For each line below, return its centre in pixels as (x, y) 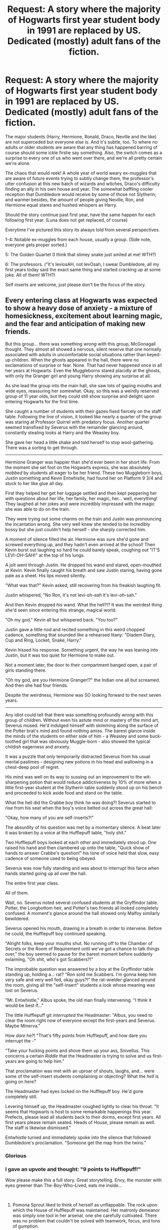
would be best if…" (24, 1005)
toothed (13, 741)
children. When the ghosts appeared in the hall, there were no (75, 360)
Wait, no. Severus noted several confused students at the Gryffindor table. (82, 902)
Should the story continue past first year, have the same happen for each (80, 215)
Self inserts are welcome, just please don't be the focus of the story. (75, 284)
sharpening (17, 782)
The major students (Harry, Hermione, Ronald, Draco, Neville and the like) (81, 136)
